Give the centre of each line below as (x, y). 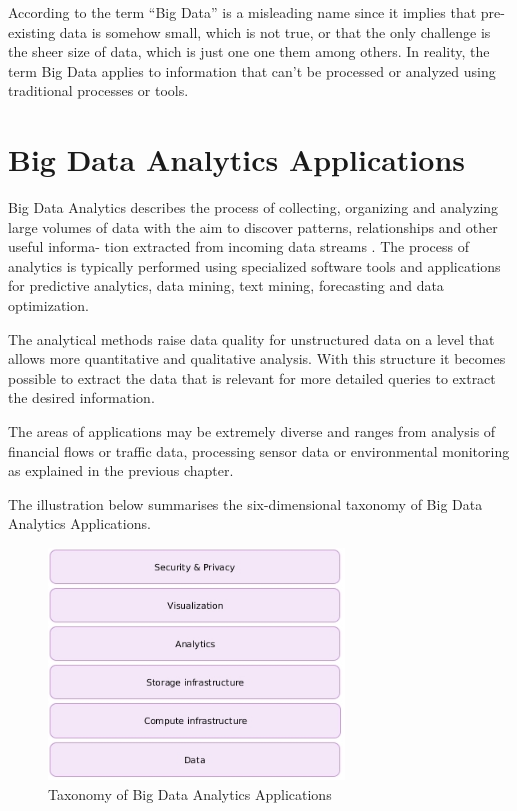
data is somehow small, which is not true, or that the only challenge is (275, 31)
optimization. (48, 305)
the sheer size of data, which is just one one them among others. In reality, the (249, 51)
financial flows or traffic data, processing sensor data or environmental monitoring (259, 450)
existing (32, 31)
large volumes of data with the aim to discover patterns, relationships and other (253, 226)
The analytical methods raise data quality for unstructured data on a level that (251, 338)
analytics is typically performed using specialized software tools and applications (254, 265)
